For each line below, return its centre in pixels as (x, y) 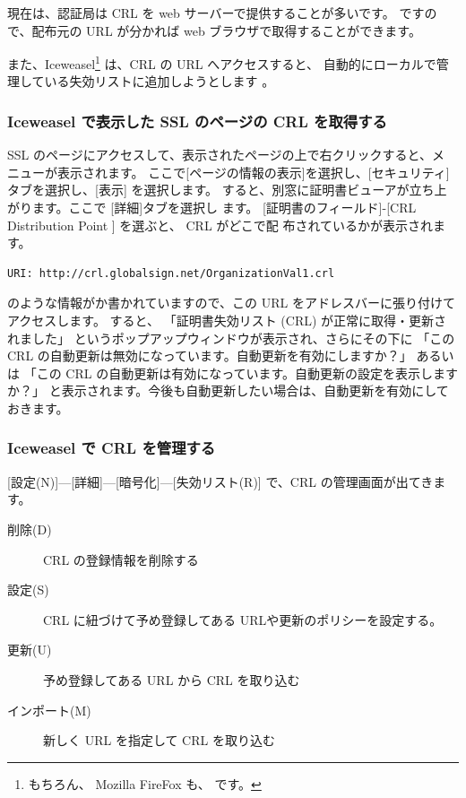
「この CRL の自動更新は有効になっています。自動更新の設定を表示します (241, 373)
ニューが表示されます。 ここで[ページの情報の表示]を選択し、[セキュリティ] (229, 172)
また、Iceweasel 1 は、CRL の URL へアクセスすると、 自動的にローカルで (222, 62)
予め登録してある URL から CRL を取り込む (172, 679)
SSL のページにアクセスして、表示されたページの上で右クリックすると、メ (226, 155)
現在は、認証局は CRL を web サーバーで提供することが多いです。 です (216, 13)
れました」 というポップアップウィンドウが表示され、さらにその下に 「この (231, 338)
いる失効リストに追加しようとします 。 (160, 81)
